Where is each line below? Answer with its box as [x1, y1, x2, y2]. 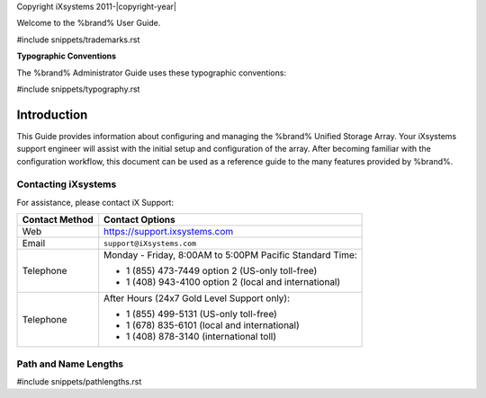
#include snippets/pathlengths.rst [16, 376, 142, 386]
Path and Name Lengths [16, 358, 124, 370]
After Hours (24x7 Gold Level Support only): [103, 292, 291, 305]
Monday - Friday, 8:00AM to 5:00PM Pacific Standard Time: [103, 249, 357, 261]
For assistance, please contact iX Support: [16, 197, 175, 208]
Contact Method [22, 214, 94, 226]
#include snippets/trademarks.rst [16, 34, 140, 45]
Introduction [16, 107, 88, 122]
